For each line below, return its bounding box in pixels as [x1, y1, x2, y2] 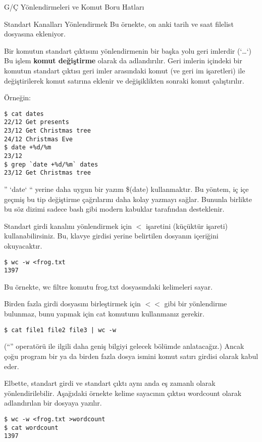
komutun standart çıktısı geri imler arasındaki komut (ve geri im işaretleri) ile [4, 65, 245, 75]
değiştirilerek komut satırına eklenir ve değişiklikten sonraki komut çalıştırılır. [4, 75, 244, 86]
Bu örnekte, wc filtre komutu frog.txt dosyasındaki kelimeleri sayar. [4, 281, 213, 292]
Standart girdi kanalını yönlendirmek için [4, 220, 132, 231]
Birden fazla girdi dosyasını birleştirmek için [4, 298, 141, 309]
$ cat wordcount [4, 424, 59, 431]
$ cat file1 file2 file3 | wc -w [4, 326, 116, 334]
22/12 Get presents [4, 118, 69, 126]
